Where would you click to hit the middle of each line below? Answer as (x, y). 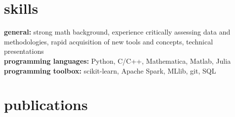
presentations (24, 51)
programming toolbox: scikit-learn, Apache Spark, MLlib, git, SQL (110, 70)
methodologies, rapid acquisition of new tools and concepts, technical (109, 41)
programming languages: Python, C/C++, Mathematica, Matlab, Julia (117, 60)
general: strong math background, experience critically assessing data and (117, 32)
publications (46, 104)
